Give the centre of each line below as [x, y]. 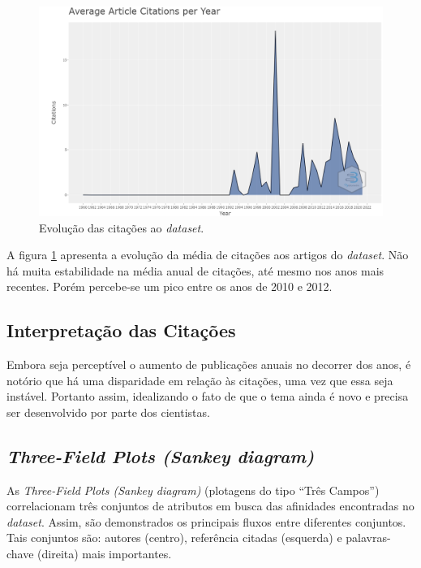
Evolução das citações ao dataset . [122, 227]
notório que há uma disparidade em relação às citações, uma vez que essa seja [200, 380]
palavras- [368, 538]
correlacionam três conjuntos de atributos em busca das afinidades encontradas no [210, 506]
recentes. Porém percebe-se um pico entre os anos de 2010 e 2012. [170, 286]
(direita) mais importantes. [105, 554]
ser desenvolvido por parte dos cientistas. [108, 412]
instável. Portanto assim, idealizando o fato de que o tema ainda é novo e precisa [208, 396]
